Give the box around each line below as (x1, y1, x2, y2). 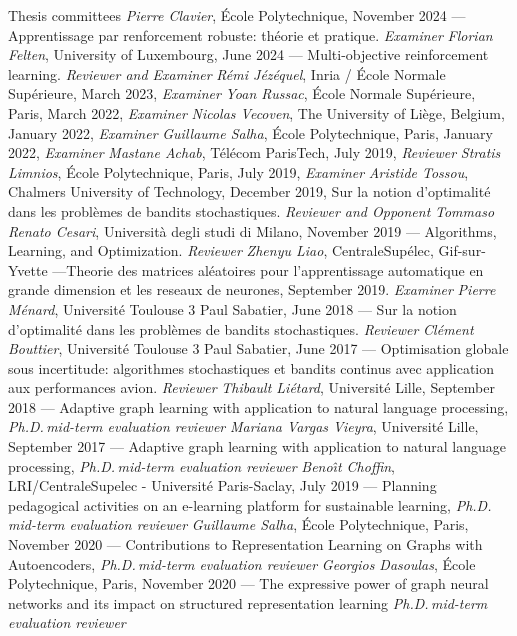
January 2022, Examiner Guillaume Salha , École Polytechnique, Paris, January (8, 122, 493, 143)
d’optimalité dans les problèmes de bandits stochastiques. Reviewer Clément (8, 318, 474, 339)
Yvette (8, 259, 48, 280)
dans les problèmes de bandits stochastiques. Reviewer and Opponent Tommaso (8, 200, 495, 221)
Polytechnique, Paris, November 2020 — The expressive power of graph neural (8, 573, 489, 594)
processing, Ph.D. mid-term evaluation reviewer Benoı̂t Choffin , (8, 455, 396, 476)
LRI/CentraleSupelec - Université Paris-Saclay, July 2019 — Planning (8, 475, 437, 496)
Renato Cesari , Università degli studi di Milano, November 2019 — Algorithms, (8, 220, 497, 241)
